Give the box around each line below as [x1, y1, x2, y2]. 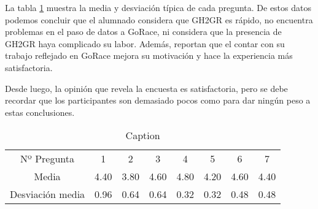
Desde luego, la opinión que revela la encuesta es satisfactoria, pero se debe [5, 82, 288, 94]
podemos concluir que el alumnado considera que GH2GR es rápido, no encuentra [5, 13, 313, 26]
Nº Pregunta [20, 151, 74, 166]
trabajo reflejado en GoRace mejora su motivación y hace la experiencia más [5, 49, 293, 62]
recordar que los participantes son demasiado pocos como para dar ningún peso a [5, 94, 311, 107]
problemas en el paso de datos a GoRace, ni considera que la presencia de [5, 25, 282, 38]
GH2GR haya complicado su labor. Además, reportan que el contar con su [5, 37, 285, 50]
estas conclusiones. [5, 105, 75, 118]
